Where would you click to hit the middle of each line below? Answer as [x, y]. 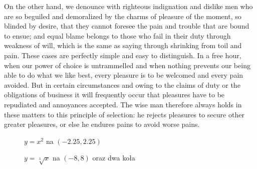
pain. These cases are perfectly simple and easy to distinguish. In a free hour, [123, 55]
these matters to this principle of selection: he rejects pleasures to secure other [124, 114]
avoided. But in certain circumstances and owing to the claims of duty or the [122, 84]
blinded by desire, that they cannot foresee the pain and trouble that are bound [127, 26]
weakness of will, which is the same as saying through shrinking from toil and [123, 45]
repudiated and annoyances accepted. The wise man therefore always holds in [123, 104]
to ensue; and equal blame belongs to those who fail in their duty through [117, 35]
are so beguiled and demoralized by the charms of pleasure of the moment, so [123, 16]
